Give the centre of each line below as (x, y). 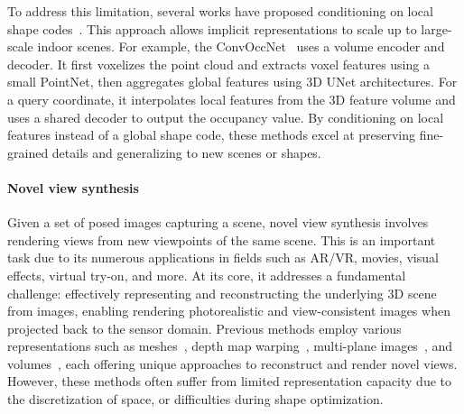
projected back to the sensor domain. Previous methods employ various (204, 328)
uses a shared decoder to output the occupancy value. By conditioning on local (226, 117)
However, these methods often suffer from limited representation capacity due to (230, 381)
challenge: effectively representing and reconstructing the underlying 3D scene (222, 293)
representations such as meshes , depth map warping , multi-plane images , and (230, 346)
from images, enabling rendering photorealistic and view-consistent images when (229, 311)
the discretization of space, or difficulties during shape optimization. (195, 399)
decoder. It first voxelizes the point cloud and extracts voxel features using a (218, 64)
